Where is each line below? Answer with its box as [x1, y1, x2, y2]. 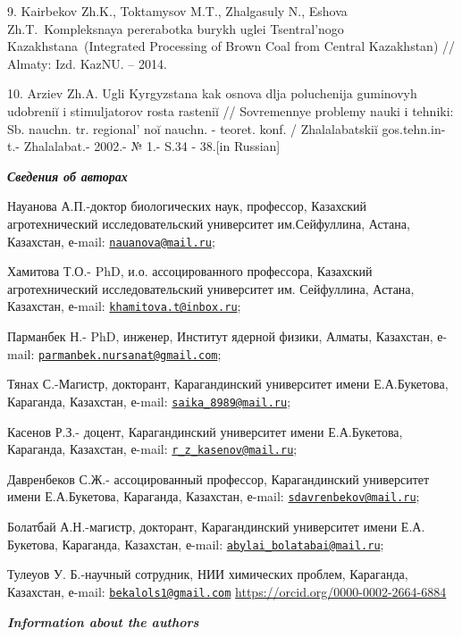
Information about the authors [7, 612, 199, 631]
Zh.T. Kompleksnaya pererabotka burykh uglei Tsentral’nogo [7, 19, 344, 38]
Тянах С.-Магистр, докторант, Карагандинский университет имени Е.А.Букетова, [7, 374, 449, 393]
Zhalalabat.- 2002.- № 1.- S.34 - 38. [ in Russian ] [23, 137, 281, 155]
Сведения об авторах [7, 166, 128, 185]
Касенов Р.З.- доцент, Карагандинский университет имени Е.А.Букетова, [7, 422, 403, 440]
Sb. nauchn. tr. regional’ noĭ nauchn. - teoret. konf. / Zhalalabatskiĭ [7, 119, 378, 138]
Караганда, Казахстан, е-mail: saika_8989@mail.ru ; [7, 391, 291, 410]
